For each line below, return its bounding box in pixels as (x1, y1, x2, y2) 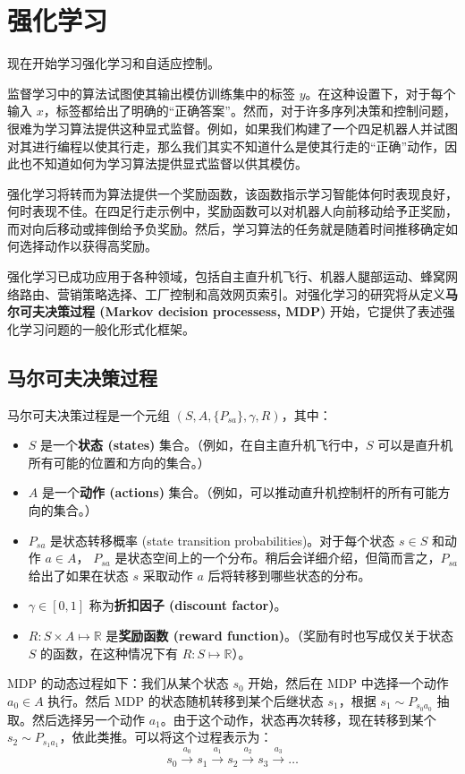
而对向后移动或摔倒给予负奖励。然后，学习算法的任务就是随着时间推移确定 (7, 219, 445, 237)
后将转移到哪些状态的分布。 (207, 565, 371, 584)
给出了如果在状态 (28, 565, 129, 584)
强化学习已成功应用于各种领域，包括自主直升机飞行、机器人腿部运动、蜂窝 (7, 267, 445, 286)
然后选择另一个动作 (31, 709, 145, 728)
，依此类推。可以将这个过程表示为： (59, 727, 273, 746)
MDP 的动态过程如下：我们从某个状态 (7, 674, 229, 692)
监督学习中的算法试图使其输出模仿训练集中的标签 (7, 83, 295, 102)
